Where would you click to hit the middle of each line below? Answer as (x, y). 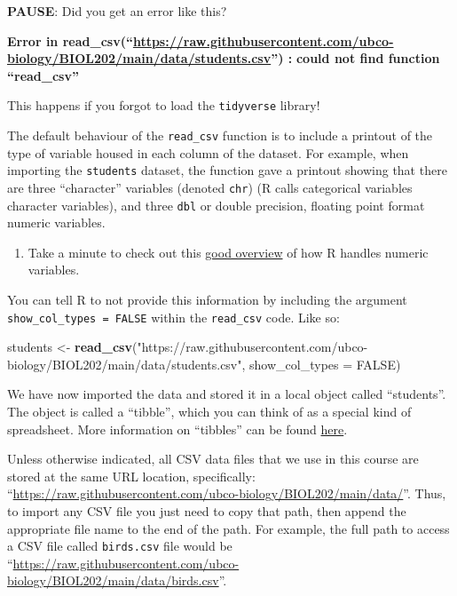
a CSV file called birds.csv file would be (120, 546)
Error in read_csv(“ (70, 40)
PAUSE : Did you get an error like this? (117, 11)
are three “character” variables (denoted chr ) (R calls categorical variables (210, 187)
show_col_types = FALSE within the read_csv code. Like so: (173, 317)
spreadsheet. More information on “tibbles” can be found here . (177, 429)
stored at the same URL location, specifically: (131, 476)
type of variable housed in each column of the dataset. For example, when (208, 152)
